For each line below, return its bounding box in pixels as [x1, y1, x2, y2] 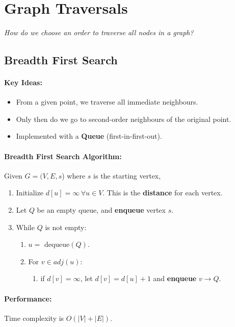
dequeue [44, 239, 70, 249]
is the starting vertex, [93, 170, 161, 181]
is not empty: [45, 221, 87, 232]
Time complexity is [4, 312, 64, 323]
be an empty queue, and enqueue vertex [37, 205, 166, 215]
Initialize [16, 187, 44, 198]
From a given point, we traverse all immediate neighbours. [16, 96, 198, 107]
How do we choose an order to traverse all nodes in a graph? [4, 27, 194, 38]
